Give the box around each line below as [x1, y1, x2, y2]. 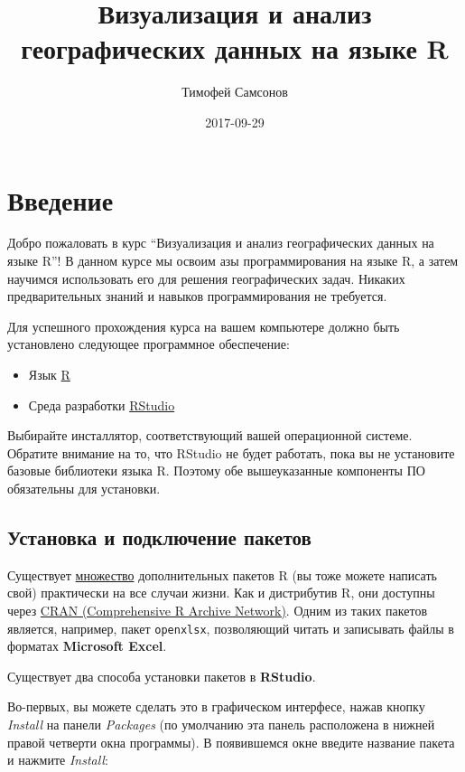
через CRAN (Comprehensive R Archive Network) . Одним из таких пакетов [7, 600, 428, 619]
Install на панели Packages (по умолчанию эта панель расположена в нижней [7, 714, 435, 733]
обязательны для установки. [7, 478, 161, 497]
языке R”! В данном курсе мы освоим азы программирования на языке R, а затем [7, 251, 459, 270]
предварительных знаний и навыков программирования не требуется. [7, 287, 387, 306]
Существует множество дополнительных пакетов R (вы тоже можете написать [7, 565, 437, 584]
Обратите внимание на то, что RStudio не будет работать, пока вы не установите [7, 443, 455, 462]
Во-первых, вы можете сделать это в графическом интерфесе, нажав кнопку [7, 697, 425, 716]
